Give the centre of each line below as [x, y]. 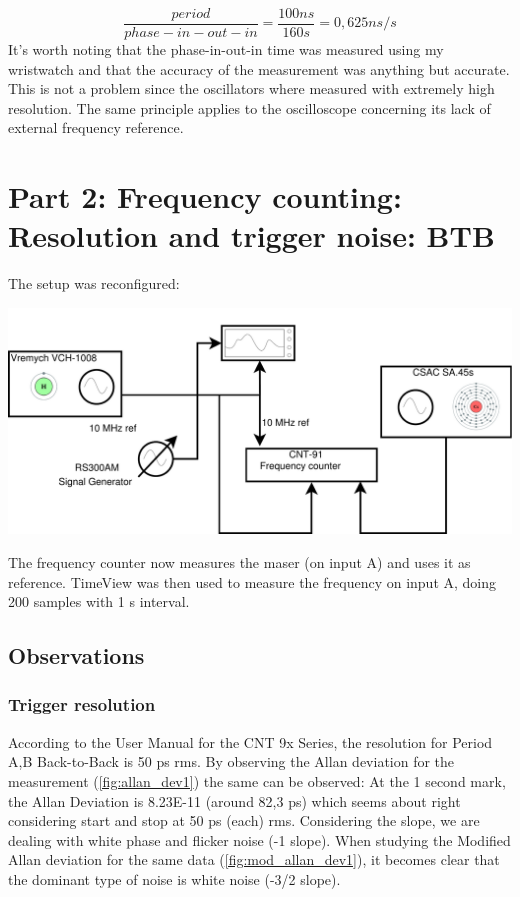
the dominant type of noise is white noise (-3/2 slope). [174, 878]
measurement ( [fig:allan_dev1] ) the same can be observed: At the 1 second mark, [257, 780]
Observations [76, 655]
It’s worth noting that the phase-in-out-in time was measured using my [226, 49]
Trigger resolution [82, 704]
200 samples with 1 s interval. [99, 601]
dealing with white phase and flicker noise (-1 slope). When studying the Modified [259, 839]
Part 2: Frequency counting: [205, 196]
